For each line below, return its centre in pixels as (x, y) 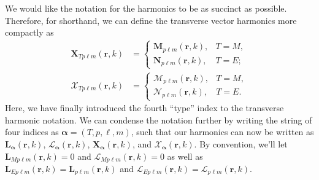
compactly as (29, 32)
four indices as (32, 132)
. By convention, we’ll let (241, 143)
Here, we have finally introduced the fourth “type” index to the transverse (144, 108)
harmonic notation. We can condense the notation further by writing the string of (159, 119)
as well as (185, 156)
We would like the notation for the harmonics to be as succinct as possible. (146, 8)
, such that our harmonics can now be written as (222, 132)
